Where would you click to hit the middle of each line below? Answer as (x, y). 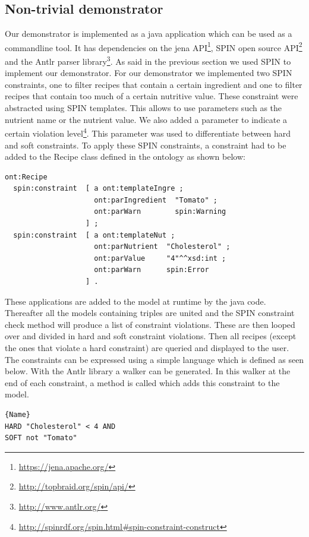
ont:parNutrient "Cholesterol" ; (162, 247)
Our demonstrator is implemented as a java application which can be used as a (149, 34)
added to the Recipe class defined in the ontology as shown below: (125, 157)
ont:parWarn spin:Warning (160, 212)
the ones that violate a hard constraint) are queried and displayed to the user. (147, 348)
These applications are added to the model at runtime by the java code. (135, 301)
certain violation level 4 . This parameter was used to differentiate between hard (148, 132)
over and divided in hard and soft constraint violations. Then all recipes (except (151, 336)
